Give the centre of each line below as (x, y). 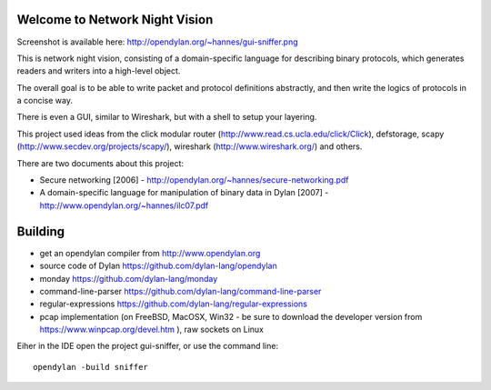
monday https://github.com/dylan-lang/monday (129, 278)
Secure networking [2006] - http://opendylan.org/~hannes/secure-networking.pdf (194, 180)
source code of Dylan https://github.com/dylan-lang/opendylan (158, 266)
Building (41, 231)
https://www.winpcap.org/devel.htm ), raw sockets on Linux (151, 330)
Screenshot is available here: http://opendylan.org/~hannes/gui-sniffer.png (157, 42)
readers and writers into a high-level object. (99, 71)
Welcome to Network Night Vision (115, 20)
